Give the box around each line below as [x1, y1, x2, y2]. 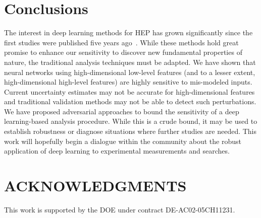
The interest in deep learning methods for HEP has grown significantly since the [4, 27, 253, 38]
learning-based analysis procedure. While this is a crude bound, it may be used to [4, 116, 257, 126]
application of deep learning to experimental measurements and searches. [4, 146, 230, 156]
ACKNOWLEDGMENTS [4, 175, 187, 196]
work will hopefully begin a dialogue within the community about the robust [4, 135, 241, 146]
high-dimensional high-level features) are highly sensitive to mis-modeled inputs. [4, 77, 252, 87]
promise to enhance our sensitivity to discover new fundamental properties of [4, 47, 242, 57]
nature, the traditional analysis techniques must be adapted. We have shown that [4, 56, 256, 67]
